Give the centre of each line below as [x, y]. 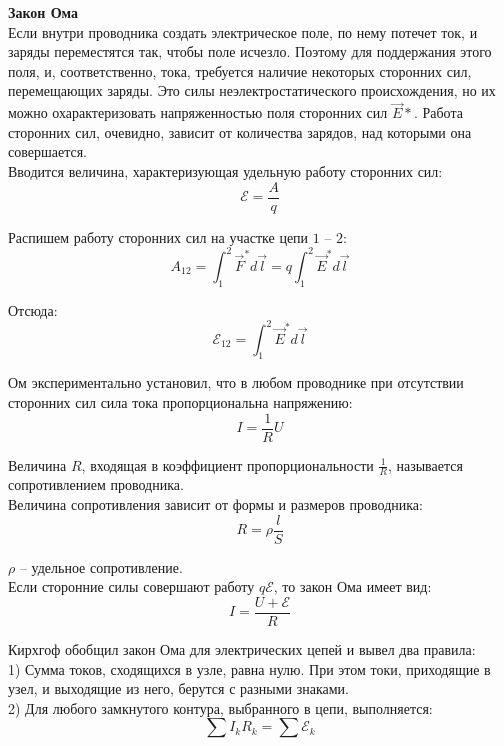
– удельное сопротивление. [101, 566]
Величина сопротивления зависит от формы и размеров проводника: [215, 504]
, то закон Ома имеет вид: [352, 586]
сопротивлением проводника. [96, 484]
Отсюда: [33, 309]
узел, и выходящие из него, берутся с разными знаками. [178, 688]
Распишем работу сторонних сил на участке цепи [158, 236]
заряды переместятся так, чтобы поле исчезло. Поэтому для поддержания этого [250, 51]
